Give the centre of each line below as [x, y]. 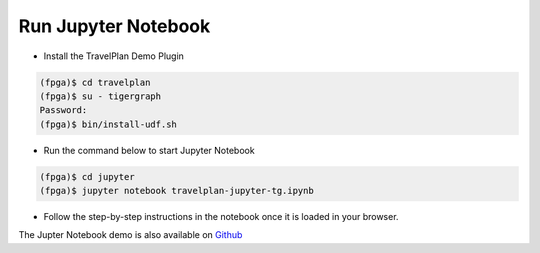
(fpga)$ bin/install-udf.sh [108, 124]
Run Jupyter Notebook [114, 26]
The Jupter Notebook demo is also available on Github [130, 235]
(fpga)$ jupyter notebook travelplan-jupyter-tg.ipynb [176, 191]
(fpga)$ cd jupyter [87, 176]
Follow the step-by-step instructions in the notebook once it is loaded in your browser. [221, 217]
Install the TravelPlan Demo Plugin [114, 56]
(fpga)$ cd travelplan [95, 82]
